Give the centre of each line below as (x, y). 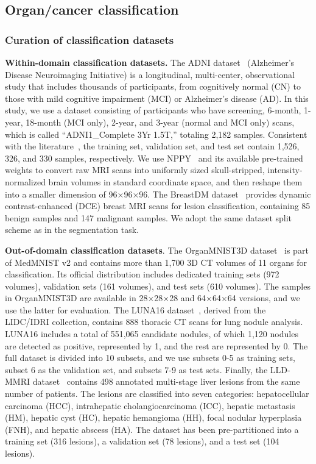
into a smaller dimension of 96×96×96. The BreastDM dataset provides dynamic (158, 194)
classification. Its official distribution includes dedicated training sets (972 (142, 274)
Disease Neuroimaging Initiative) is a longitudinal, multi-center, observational (150, 74)
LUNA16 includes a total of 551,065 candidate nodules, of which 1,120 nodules (152, 334)
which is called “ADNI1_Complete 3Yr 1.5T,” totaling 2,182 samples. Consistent (156, 134)
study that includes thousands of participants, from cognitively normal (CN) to (153, 86)
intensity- (285, 170)
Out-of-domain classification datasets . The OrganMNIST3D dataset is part (157, 250)
